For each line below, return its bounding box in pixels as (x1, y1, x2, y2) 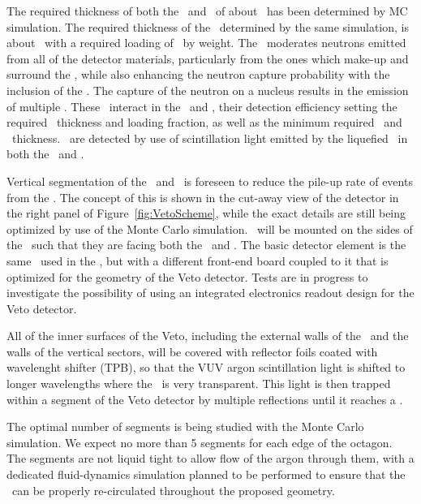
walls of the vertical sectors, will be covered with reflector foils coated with (6, 342, 378, 360)
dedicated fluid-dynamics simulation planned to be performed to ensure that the (6, 466, 406, 483)
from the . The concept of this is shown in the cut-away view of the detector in (6, 188, 399, 205)
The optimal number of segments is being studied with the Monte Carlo (6, 418, 364, 435)
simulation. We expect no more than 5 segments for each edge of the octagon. (6, 433, 393, 450)
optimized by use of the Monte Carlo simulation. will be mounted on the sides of (6, 220, 413, 237)
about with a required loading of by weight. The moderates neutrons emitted (6, 34, 406, 51)
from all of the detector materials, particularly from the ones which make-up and (6, 50, 409, 67)
